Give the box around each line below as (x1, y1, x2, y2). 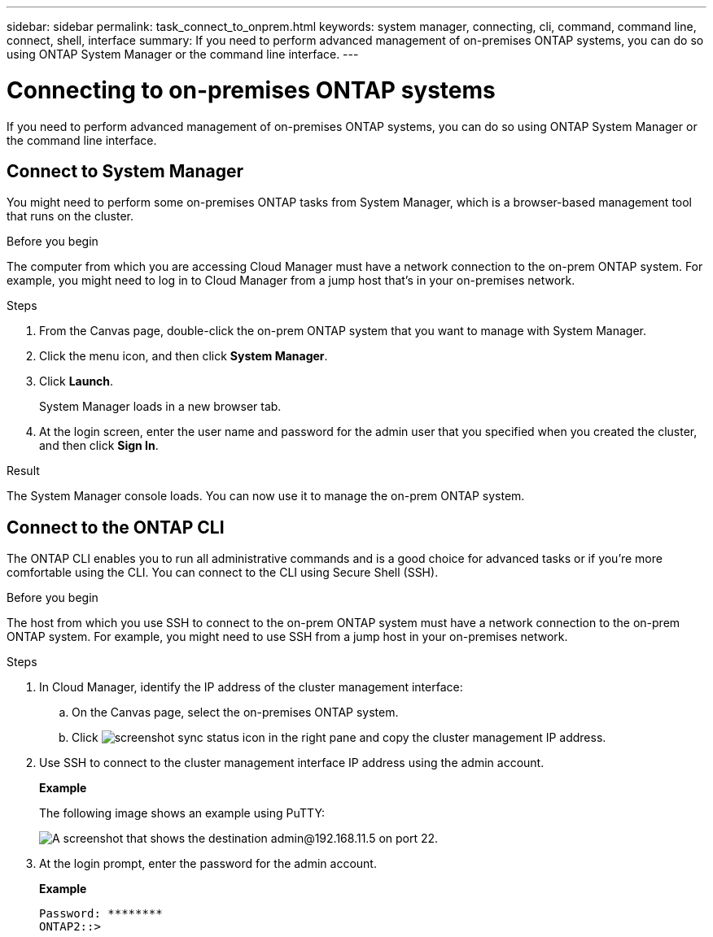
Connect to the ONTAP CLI (7, 516, 225, 538)
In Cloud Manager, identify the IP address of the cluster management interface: (39, 680, 463, 695)
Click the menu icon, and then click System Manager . (39, 349, 328, 364)
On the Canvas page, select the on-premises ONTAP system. (72, 705, 399, 720)
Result (7, 464, 40, 478)
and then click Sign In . (39, 438, 159, 453)
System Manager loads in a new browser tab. (39, 399, 282, 414)
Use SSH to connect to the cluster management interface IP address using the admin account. (39, 756, 545, 770)
